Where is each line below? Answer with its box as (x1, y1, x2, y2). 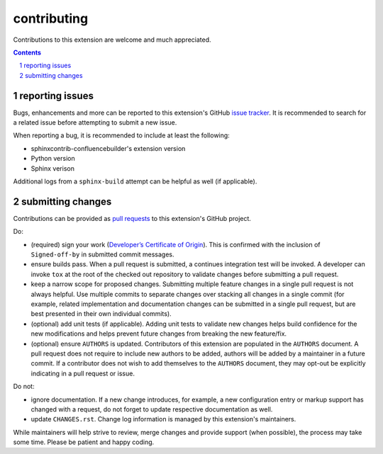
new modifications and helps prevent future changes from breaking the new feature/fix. (30, 329, 287, 338)
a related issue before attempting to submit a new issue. (13, 118, 177, 127)
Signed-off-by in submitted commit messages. (30, 250, 174, 259)
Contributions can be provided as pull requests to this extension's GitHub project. (13, 214, 252, 222)
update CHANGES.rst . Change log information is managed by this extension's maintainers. (30, 415, 296, 424)
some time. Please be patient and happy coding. (13, 438, 155, 446)
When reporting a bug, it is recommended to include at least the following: (13, 131, 230, 140)
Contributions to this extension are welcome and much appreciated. (13, 35, 212, 44)
